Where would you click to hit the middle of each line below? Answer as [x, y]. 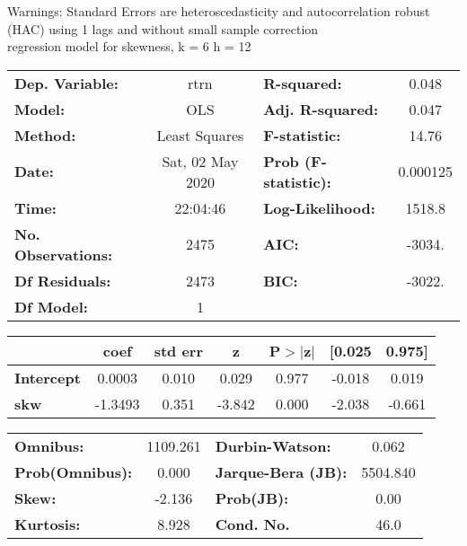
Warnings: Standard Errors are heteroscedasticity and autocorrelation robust [219, 11]
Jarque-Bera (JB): [281, 471]
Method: [45, 135]
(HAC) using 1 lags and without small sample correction [163, 28]
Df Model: [51, 306]
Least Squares [200, 135]
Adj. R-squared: [321, 109]
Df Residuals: [63, 280]
